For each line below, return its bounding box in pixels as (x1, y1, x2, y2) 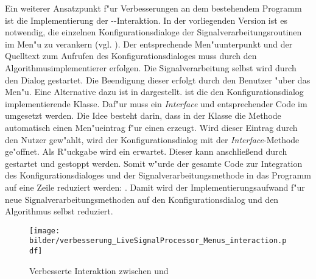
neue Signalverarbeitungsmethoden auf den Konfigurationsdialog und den (5, 192, 279, 205)
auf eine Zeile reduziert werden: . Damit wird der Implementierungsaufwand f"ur (5, 180, 305, 193)
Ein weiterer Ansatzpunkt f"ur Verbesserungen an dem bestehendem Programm (5, 2, 302, 14)
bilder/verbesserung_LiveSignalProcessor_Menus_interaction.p (29, 236, 287, 245)
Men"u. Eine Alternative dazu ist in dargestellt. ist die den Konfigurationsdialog (5, 85, 304, 98)
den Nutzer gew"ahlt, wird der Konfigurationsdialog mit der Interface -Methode (5, 133, 300, 146)
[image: (29, 226, 60, 235)
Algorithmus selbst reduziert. (5, 205, 113, 217)
